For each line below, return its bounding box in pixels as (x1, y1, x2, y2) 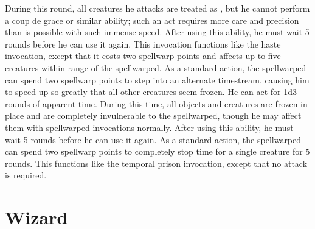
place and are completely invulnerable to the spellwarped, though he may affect (5, 109, 302, 122)
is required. (5, 169, 47, 181)
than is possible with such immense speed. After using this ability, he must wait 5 (5, 26, 310, 38)
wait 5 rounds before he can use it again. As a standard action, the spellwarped (5, 133, 302, 146)
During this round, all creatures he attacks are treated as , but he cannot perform (5, 2, 310, 14)
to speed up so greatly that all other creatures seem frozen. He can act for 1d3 (5, 85, 297, 98)
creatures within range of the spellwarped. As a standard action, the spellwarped (5, 61, 306, 74)
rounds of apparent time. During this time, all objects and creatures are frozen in (5, 97, 308, 110)
